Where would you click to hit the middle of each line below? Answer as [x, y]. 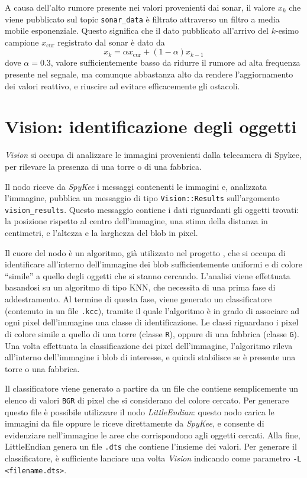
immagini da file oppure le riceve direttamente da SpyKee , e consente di [135, 423]
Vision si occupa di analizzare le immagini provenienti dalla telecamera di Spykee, [153, 155]
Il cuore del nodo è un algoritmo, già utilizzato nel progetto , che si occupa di [145, 252]
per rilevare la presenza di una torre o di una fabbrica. [103, 166]
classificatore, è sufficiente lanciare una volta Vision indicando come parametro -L [153, 458]
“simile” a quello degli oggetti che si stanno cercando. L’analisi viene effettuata [148, 275]
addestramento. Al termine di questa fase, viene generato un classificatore [138, 299]
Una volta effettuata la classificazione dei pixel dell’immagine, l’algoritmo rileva [149, 345]
